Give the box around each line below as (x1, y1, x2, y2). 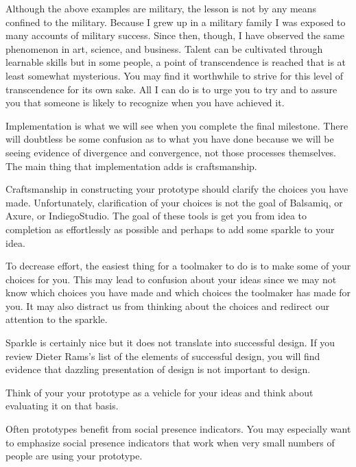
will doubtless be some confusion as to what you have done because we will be (5, 132, 334, 146)
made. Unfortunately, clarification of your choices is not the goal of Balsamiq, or (5, 195, 343, 209)
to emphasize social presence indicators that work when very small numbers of (5, 435, 335, 449)
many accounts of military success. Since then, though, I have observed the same (5, 28, 344, 43)
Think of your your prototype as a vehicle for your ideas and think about (5, 385, 313, 399)
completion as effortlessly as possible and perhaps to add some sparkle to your (5, 221, 335, 236)
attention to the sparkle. (5, 312, 108, 326)
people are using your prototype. (5, 448, 143, 463)
